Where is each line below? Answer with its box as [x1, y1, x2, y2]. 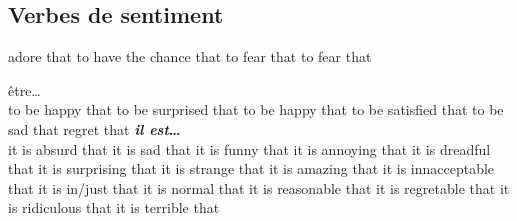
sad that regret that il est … [8, 118, 181, 139]
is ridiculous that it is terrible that [8, 197, 220, 218]
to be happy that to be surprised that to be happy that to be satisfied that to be [8, 99, 504, 120]
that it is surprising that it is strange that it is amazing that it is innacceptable [8, 158, 495, 179]
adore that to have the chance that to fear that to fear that [8, 46, 372, 67]
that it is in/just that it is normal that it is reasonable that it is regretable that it [8, 177, 510, 198]
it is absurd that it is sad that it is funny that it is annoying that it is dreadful [8, 138, 491, 159]
